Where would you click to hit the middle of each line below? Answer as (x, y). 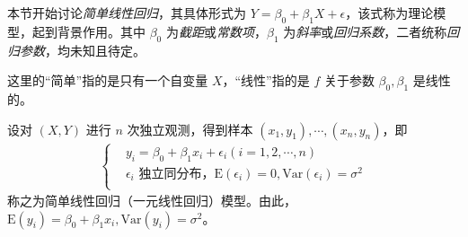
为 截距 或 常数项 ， (216, 31)
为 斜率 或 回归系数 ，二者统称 (365, 31)
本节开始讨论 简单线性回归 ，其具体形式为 (127, 13)
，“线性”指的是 (266, 80)
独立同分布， (177, 174)
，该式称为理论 (389, 13)
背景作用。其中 (101, 31)
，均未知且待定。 (95, 50)
